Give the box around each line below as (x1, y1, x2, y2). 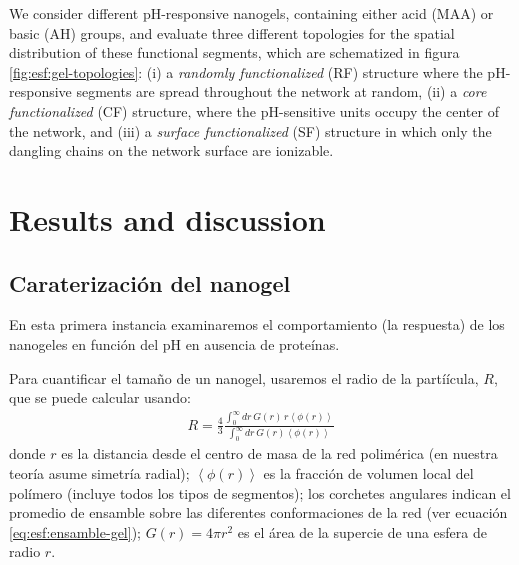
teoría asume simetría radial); (9, 462, 190, 483)
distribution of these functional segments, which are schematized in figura (9, 42, 460, 63)
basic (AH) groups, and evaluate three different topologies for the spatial (9, 22, 455, 43)
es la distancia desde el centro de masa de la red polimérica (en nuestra (61, 443, 498, 464)
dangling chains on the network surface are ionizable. (9, 140, 334, 161)
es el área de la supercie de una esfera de (237, 521, 487, 542)
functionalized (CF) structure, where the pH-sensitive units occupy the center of (9, 100, 499, 121)
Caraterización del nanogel (9, 267, 291, 298)
